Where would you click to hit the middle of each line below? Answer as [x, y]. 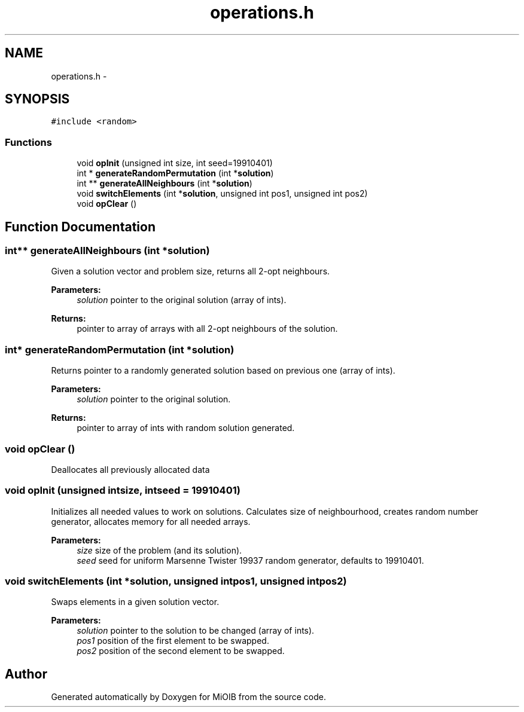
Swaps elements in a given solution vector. [135, 602]
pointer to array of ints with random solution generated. [186, 428]
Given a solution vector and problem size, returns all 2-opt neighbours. [191, 271]
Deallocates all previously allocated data [130, 469]
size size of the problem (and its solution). [159, 550]
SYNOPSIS [37, 99]
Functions [28, 142]
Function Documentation [80, 227]
